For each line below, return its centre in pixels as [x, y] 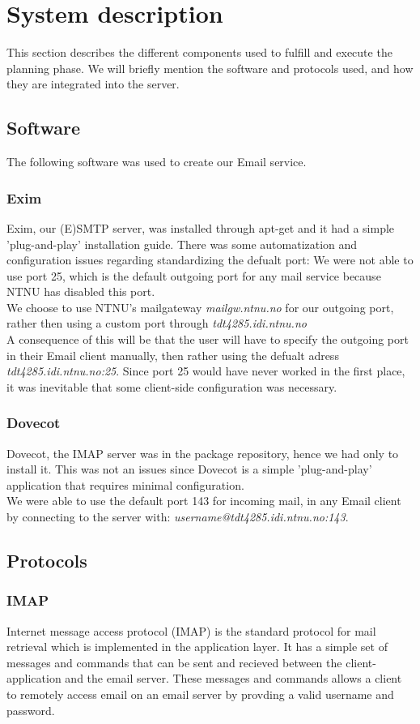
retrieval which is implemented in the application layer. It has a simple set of [197, 647]
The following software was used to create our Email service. [157, 162]
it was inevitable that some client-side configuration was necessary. [172, 386]
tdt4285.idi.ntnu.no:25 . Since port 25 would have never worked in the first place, [206, 371]
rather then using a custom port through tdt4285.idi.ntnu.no [157, 323]
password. [31, 710]
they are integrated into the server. [93, 84]
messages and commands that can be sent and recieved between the [174, 662]
